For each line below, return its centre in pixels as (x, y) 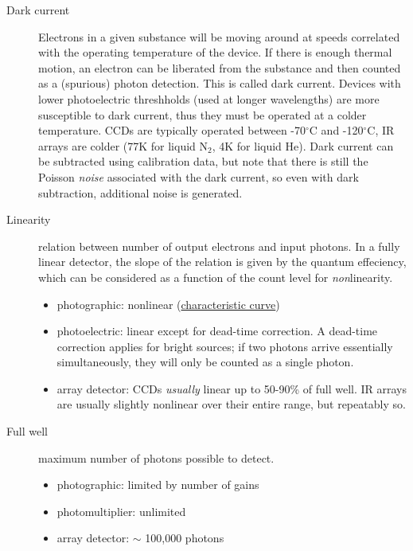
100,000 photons (185, 538)
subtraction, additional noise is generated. (140, 192)
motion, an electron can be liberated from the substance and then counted (220, 67)
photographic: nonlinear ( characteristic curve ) (168, 304)
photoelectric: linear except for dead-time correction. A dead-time (217, 331)
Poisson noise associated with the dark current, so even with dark (199, 176)
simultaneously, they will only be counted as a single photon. (205, 362)
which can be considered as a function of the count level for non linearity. (216, 277)
